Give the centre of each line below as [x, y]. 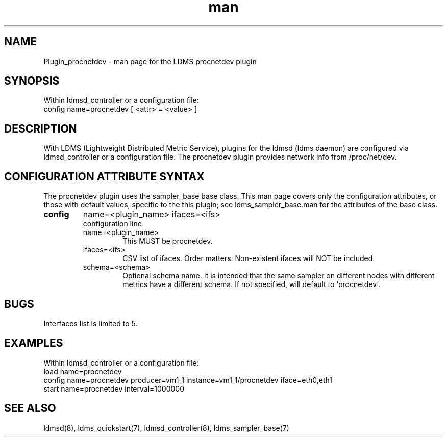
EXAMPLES [34, 343]
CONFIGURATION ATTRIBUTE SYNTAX [104, 176]
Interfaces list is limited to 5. [91, 323]
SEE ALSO [30, 408]
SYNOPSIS [32, 81]
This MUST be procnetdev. [168, 241]
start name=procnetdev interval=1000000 [114, 388]
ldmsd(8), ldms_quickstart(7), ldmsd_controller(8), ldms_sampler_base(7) [166, 428]
